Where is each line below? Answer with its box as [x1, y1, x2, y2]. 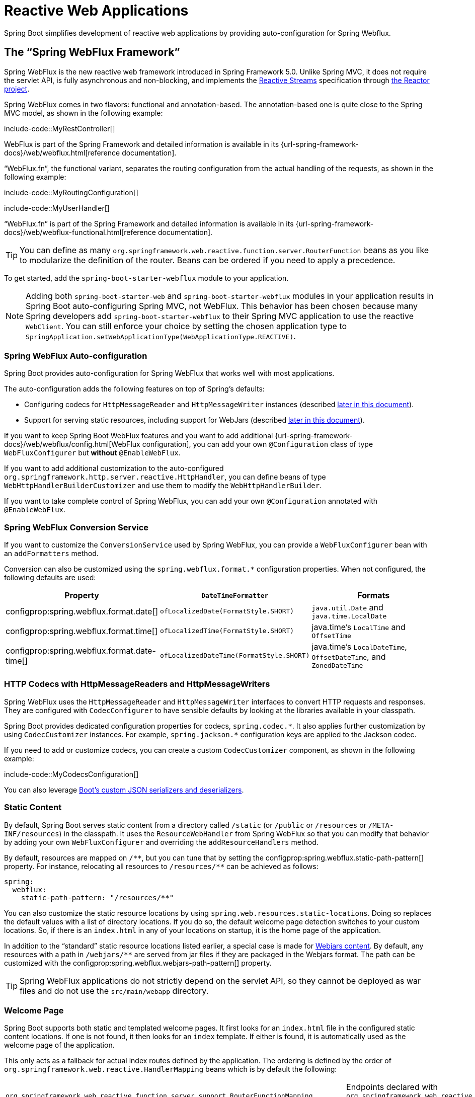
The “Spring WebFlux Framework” [4, 46, 180, 59]
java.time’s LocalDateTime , [311, 642, 407, 652]
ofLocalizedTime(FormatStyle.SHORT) [160, 627, 294, 635]
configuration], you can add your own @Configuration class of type [142, 440, 373, 449]
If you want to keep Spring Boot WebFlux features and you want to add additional [4, 431, 273, 440]
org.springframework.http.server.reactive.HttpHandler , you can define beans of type [4, 473, 326, 482]
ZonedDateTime [311, 662, 363, 670]
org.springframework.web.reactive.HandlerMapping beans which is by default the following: [4, 1065, 337, 1074]
